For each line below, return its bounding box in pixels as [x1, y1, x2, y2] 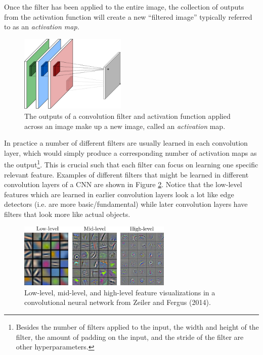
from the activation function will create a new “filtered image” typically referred [4, 11, 252, 22]
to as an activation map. [4, 21, 79, 32]
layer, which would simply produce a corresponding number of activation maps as [4, 147, 257, 158]
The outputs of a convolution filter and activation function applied [24, 111, 231, 121]
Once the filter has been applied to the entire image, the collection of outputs [4, 2, 244, 12]
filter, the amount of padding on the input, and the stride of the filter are [16, 331, 244, 342]
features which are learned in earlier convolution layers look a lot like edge [4, 189, 234, 199]
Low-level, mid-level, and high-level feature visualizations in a [24, 287, 215, 297]
